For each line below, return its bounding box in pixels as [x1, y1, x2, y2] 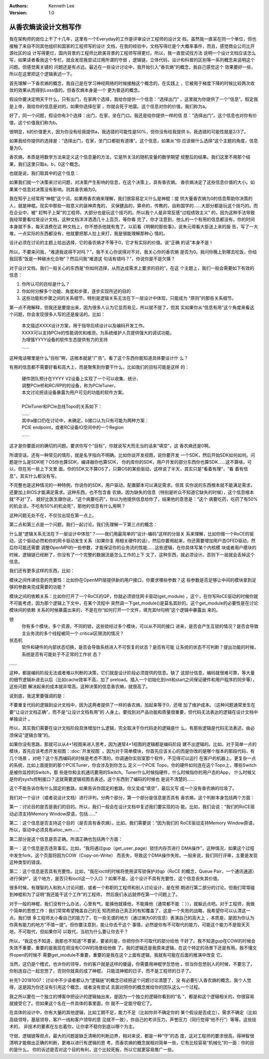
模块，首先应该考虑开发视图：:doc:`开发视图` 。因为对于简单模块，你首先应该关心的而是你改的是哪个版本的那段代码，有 [9, 748, 255, 754]
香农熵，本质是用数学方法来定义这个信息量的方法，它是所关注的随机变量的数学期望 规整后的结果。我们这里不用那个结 [9, 154, 251, 160]
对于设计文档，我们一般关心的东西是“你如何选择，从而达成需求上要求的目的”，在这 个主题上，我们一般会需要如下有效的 [9, 265, 255, 271]
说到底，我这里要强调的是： [9, 692, 66, 699]
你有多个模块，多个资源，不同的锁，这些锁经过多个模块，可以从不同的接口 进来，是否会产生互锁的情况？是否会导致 [21, 623, 259, 629]
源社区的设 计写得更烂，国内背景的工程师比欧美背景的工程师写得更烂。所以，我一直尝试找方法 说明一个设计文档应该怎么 [9, 50, 256, 56]
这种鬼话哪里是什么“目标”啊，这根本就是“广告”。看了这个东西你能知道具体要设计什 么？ [9, 355, 189, 361]
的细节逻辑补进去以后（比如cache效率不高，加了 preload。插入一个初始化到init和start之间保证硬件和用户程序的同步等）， [9, 676, 258, 682]
